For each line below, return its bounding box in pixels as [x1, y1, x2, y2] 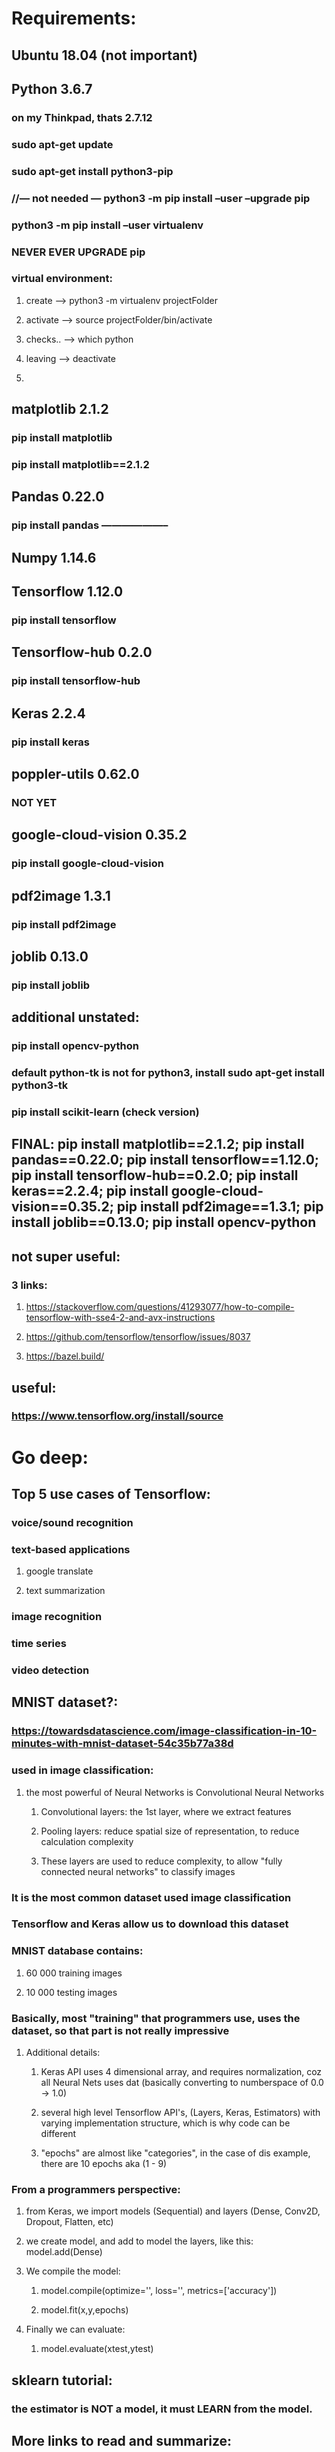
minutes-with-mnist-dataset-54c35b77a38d [11, 1737, 234, 1751]
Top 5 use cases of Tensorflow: [11, 1486, 211, 1503]
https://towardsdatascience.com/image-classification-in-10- [11, 1724, 318, 1738]
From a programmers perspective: [11, 2183, 181, 2196]
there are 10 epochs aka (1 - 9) [40, 2158, 168, 2170]
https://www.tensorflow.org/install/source [11, 1409, 224, 1423]
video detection [11, 1663, 90, 1677]
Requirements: [11, 7, 137, 30]
